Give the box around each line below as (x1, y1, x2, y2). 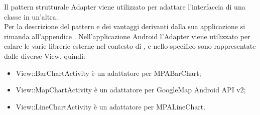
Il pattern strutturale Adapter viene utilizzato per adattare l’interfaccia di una (4, 2, 245, 12)
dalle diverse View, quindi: (4, 50, 85, 61)
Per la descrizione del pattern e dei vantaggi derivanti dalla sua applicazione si (4, 21, 245, 32)
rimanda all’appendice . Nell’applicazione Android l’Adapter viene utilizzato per (4, 31, 250, 41)
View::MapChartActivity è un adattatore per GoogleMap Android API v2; (16, 84, 246, 95)
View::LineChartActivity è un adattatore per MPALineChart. (16, 101, 206, 111)
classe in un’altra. (4, 11, 58, 22)
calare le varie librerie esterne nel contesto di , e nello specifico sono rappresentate (4, 41, 256, 51)
